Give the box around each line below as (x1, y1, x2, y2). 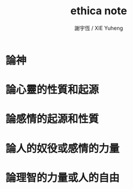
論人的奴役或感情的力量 (5, 142, 120, 155)
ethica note (70, 4, 128, 18)
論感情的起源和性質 (5, 113, 99, 126)
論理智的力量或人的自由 (5, 171, 120, 184)
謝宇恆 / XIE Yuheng (74, 24, 124, 31)
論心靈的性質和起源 (5, 83, 99, 97)
